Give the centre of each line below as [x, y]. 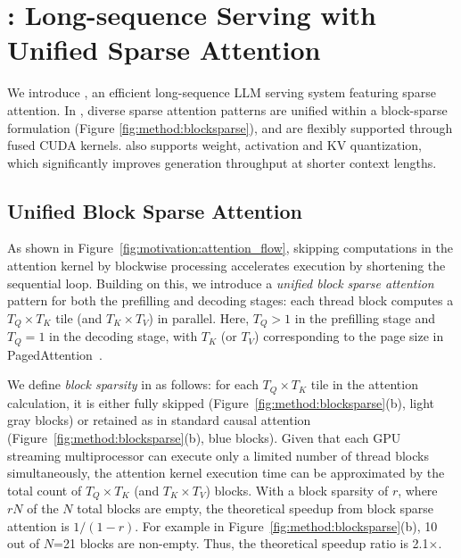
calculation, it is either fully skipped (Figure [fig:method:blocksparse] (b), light [221, 402]
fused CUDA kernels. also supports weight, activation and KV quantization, [215, 145]
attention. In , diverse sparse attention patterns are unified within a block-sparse [227, 109]
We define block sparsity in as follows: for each [133, 384]
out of [24, 543]
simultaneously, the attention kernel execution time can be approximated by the [226, 473]
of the [43, 508]
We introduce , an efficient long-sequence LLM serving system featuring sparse [222, 92]
